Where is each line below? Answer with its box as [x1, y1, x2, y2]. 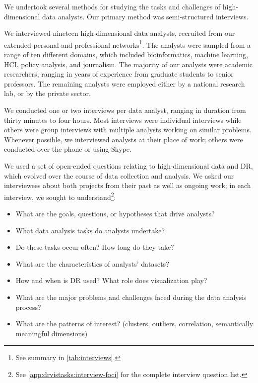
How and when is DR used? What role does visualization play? [15, 275, 207, 286]
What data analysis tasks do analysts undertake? [15, 225, 165, 235]
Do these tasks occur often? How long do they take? [15, 242, 174, 252]
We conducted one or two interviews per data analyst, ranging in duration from [4, 105, 246, 115]
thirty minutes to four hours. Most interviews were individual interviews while [4, 114, 242, 125]
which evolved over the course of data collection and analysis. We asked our [4, 170, 234, 181]
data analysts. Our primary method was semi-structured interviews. [42, 11, 249, 21]
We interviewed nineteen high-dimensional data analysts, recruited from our [4, 28, 235, 38]
